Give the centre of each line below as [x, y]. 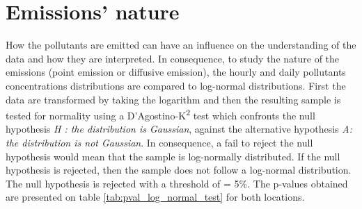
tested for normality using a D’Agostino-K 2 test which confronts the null [160, 114]
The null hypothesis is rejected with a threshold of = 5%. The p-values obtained [177, 183]
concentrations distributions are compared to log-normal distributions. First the [176, 85]
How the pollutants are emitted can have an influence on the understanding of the [181, 45]
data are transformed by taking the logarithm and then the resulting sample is [173, 99]
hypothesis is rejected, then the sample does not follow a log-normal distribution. [179, 170]
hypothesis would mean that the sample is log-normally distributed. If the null [173, 156]
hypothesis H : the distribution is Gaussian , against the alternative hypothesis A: [179, 129]
